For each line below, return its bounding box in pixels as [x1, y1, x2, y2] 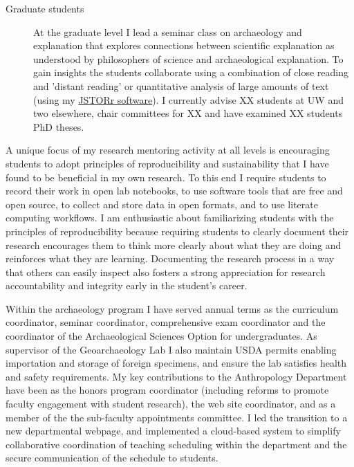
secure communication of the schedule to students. [6, 450, 218, 465]
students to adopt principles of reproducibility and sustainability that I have [6, 156, 329, 170]
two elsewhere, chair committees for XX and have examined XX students [33, 106, 343, 120]
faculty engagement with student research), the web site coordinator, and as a [6, 396, 336, 411]
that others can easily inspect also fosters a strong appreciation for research [6, 264, 326, 279]
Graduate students [6, 1, 84, 15]
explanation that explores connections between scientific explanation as [33, 38, 335, 53]
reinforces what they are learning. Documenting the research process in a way [6, 251, 335, 266]
